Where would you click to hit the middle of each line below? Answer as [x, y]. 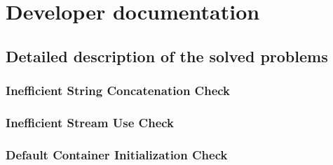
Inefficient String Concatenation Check [118, 91]
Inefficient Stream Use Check [90, 122]
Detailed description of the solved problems [167, 56]
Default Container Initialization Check [117, 154]
